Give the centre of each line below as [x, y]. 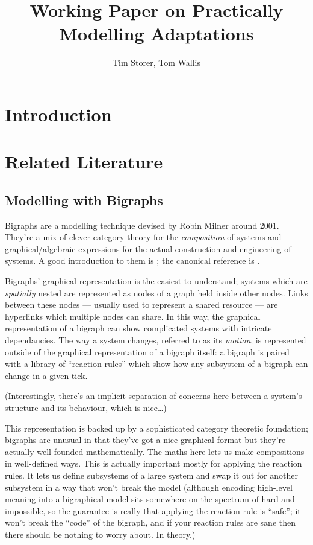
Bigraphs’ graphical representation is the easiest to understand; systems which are [156, 281]
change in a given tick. [46, 375]
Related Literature [84, 161]
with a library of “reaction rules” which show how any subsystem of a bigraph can [156, 364]
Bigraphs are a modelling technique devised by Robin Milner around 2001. [142, 225]
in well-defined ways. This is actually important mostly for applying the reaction [153, 463]
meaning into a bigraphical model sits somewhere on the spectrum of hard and [150, 499]
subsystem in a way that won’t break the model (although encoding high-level [149, 487]
